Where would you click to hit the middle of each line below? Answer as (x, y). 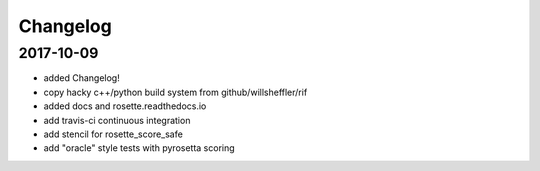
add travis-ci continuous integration (117, 120)
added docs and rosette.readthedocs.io (125, 106)
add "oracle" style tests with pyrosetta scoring (139, 148)
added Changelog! (81, 78)
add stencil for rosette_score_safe (113, 134)
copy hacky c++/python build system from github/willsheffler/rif (175, 92)
